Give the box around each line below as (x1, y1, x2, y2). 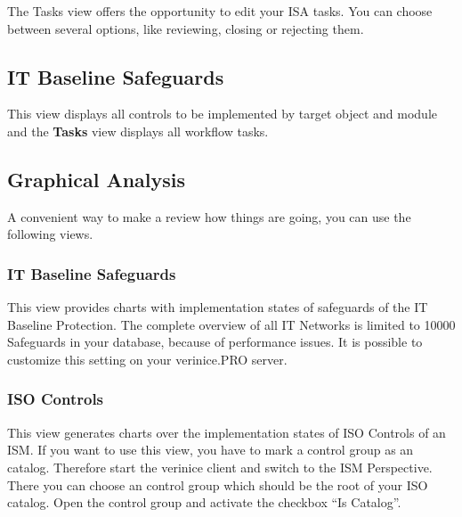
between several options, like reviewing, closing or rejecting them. (7, 19, 364, 37)
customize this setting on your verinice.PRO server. (7, 349, 288, 368)
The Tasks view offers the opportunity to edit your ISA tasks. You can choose (7, 2, 433, 20)
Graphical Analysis (7, 165, 186, 193)
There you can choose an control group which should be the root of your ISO (7, 475, 428, 494)
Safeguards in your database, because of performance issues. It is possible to (7, 332, 423, 351)
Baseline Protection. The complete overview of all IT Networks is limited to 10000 (7, 315, 456, 333)
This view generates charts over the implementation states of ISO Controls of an (7, 423, 446, 441)
